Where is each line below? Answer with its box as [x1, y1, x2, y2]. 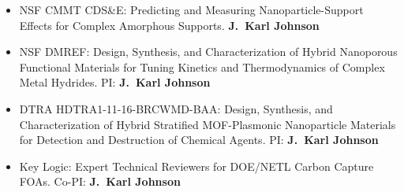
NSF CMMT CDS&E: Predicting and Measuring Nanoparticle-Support [19, 2, 364, 17]
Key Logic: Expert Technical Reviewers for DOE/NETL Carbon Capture [19, 157, 374, 174]
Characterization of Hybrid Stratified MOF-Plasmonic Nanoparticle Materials [19, 116, 396, 132]
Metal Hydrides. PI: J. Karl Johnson [19, 74, 211, 90]
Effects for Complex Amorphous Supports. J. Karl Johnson [19, 17, 320, 33]
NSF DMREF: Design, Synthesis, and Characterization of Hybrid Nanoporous [19, 43, 398, 60]
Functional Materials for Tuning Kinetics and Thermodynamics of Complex [19, 58, 385, 75]
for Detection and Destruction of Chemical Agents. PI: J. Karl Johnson [19, 131, 379, 148]
